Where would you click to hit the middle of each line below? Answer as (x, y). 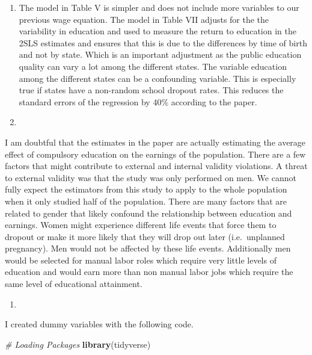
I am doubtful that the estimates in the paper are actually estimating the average (155, 142)
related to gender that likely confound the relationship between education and (148, 213)
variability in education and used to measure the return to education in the (158, 31)
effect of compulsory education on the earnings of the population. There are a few (155, 154)
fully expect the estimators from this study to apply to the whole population (146, 189)
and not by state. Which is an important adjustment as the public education (160, 54)
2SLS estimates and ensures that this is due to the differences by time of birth (163, 42)
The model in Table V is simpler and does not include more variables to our (159, 7)
